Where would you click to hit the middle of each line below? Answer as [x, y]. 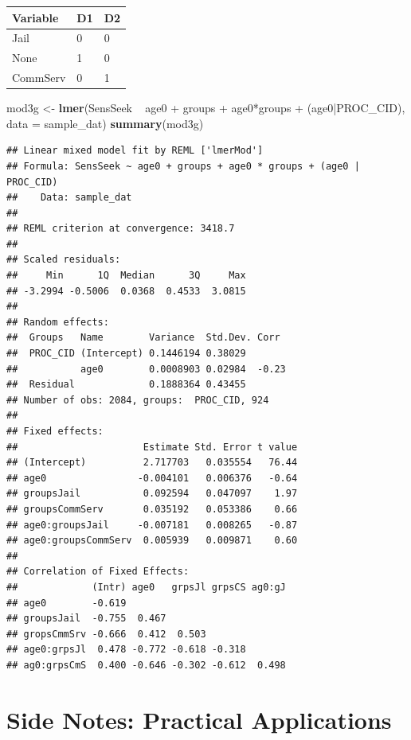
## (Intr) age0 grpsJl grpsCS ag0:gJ [146, 587]
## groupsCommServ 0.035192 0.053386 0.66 [152, 509]
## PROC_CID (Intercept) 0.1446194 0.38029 [126, 354]
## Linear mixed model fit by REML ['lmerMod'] [135, 151]
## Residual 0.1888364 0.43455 [126, 385]
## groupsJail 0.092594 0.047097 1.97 [152, 494]
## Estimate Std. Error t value [152, 447]
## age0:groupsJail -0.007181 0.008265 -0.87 [152, 525]
